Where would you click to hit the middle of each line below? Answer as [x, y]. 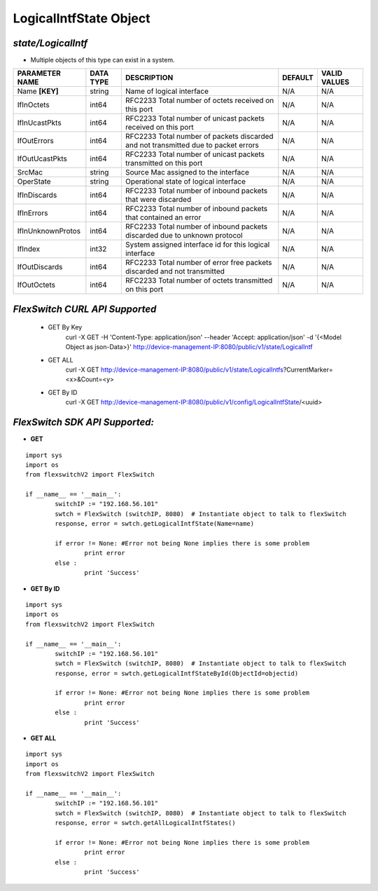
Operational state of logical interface [185, 182]
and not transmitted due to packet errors [192, 145]
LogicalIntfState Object [82, 18]
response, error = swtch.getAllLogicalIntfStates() [145, 823]
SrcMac [30, 172]
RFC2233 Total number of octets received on [199, 100]
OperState [34, 182]
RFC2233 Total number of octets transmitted [199, 280]
